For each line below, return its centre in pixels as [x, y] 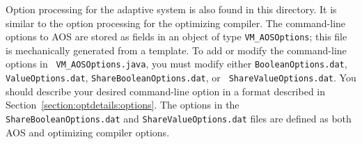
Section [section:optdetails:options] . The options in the [123, 105]
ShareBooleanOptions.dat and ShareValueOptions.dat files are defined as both [179, 118]
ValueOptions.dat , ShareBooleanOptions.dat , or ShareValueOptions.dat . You [181, 78]
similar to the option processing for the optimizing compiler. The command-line [176, 23]
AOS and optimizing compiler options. [88, 132]
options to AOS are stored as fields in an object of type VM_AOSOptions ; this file [176, 37]
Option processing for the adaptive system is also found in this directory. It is [171, 9]
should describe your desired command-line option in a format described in [166, 91]
